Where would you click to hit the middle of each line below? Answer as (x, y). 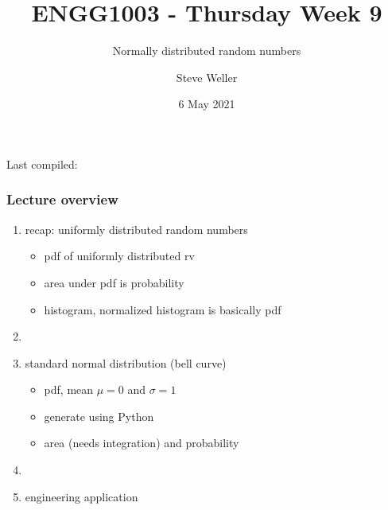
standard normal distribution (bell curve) (126, 362)
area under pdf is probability (114, 282)
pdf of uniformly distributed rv (119, 256)
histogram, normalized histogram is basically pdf (163, 309)
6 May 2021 (207, 104)
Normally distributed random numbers (207, 51)
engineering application (81, 496)
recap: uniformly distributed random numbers (136, 229)
